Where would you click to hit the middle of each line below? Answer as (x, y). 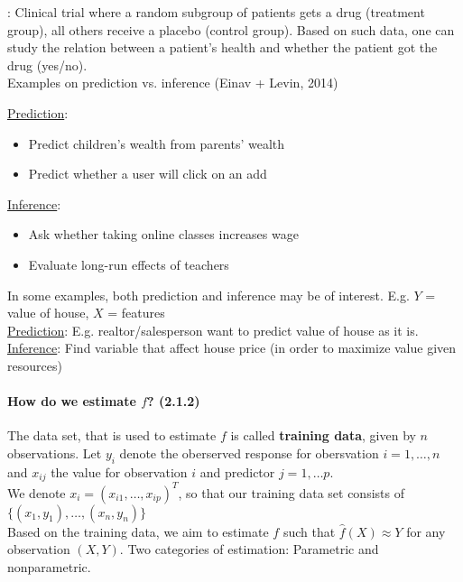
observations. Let (55, 453)
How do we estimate (72, 401)
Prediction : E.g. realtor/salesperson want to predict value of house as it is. (213, 330)
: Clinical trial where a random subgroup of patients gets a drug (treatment (216, 12)
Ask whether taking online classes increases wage (163, 234)
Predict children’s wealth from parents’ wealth (157, 143)
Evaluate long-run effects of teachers (129, 264)
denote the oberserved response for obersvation (249, 453)
